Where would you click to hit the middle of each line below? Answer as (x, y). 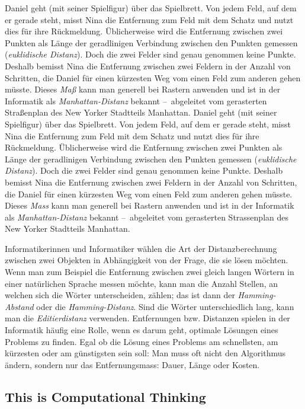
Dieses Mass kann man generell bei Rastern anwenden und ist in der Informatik (150, 205)
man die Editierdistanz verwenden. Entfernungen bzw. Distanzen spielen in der (147, 318)
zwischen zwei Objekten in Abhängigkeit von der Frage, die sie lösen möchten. (147, 260)
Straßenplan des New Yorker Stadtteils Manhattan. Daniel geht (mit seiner (141, 112)
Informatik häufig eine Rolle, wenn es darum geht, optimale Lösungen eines (142, 330)
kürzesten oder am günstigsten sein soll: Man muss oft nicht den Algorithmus (145, 353)
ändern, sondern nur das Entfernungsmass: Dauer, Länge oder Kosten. (132, 364)
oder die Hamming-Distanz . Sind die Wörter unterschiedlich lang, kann (165, 306)
